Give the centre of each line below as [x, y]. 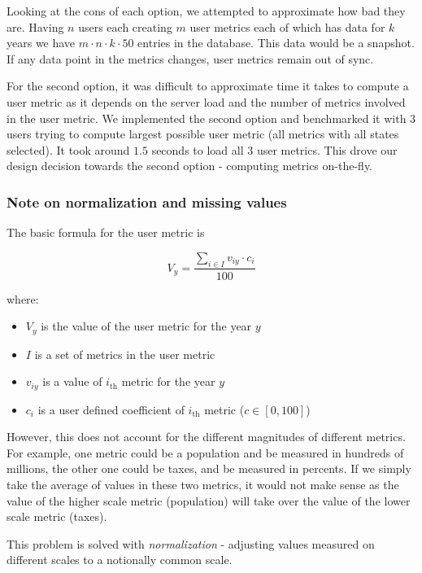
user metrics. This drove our [327, 149]
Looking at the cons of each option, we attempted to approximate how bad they [206, 11]
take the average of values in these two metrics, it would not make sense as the [203, 485]
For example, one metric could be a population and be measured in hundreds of [205, 452]
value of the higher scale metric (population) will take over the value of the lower [209, 500]
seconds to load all [198, 149]
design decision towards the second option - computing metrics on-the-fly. [190, 166]
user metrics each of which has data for [287, 26]
